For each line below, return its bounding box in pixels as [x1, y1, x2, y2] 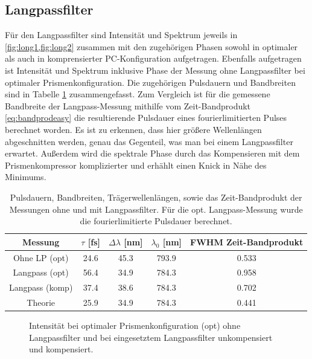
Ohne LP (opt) [13, 251, 69, 264]
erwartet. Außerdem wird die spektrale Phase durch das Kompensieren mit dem [5, 147, 300, 160]
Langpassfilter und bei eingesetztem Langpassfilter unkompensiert [29, 331, 273, 343]
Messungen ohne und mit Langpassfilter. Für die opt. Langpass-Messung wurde [9, 202, 303, 215]
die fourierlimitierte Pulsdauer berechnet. [80, 215, 232, 227]
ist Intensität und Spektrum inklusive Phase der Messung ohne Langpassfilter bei [5, 63, 305, 76]
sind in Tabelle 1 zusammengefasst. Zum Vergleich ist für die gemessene [5, 88, 270, 100]
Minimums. [5, 170, 46, 183]
